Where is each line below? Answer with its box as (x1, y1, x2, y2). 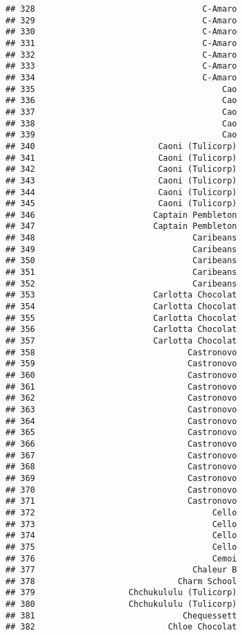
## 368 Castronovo (5, 462, 237, 472)
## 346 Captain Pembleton (5, 210, 237, 220)
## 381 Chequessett (5, 610, 237, 621)
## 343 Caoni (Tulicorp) (5, 175, 237, 186)
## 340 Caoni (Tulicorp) (5, 141, 237, 151)
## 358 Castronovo (5, 347, 237, 357)
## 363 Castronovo (5, 404, 237, 414)
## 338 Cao (5, 118, 237, 129)
